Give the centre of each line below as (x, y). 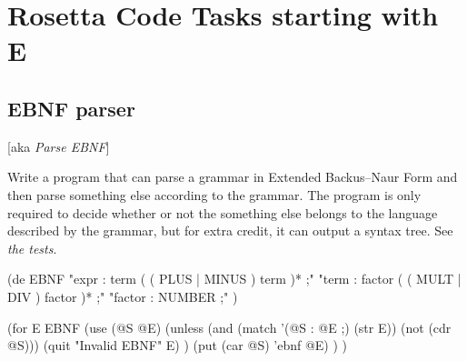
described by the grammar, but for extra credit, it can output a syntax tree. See (230, 231)
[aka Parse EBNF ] (59, 146)
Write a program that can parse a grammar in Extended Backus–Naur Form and (233, 177)
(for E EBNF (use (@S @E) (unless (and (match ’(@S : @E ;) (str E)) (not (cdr (229, 327)
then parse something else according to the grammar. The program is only (214, 194)
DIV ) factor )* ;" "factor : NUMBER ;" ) (123, 296)
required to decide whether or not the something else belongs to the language (223, 212)
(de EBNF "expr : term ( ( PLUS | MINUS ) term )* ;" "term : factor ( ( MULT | (234, 279)
